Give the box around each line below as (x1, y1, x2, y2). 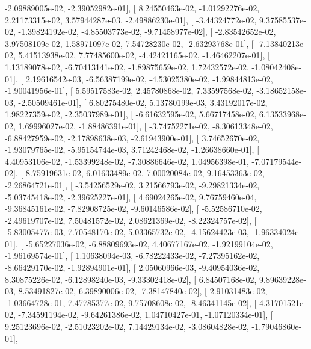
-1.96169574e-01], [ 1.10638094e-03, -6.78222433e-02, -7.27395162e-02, (5, 249, 260, 262)
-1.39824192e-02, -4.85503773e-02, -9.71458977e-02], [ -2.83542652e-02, (18, 25, 276, 38)
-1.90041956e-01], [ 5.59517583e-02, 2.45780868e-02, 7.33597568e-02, (5, 84, 254, 97)
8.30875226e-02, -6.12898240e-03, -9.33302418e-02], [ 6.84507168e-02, (5, 273, 257, 285)
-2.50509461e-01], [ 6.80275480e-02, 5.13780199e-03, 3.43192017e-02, (18, 96, 268, 108)
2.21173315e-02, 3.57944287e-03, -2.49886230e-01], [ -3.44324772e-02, (5, 13, 257, 26)
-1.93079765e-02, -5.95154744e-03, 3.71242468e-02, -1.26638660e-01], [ (5, 143, 260, 156)
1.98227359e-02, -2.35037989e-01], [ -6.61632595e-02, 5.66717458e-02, (5, 108, 257, 120)
